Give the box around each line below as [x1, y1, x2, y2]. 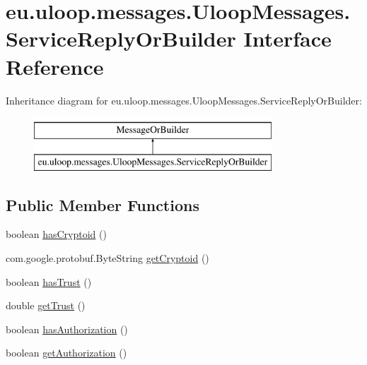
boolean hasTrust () [6, 274, 92, 289]
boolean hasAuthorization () [6, 321, 128, 336]
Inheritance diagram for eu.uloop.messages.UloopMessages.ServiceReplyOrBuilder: [6, 92, 362, 107]
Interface [243, 24, 332, 53]
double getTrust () [6, 298, 86, 313]
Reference [6, 52, 104, 80]
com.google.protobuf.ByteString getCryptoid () [6, 251, 209, 265]
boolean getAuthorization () [6, 345, 127, 360]
